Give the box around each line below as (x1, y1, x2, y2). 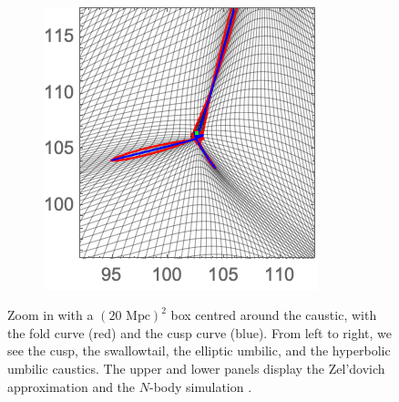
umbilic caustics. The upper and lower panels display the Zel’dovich (7, 358, 385, 377)
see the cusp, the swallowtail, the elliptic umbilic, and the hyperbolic (7, 341, 391, 360)
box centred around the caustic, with (170, 305, 377, 325)
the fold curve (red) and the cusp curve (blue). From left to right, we (7, 323, 393, 342)
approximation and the (7, 376, 136, 396)
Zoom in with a (7, 305, 94, 325)
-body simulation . (148, 376, 252, 396)
